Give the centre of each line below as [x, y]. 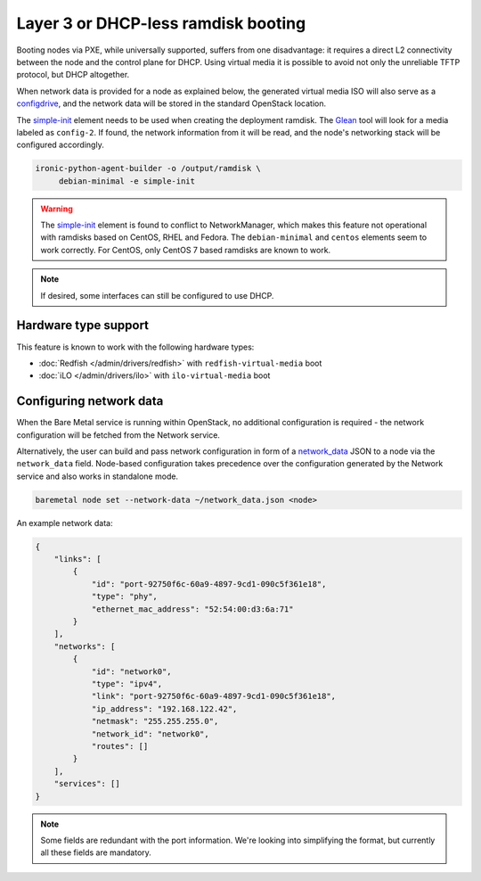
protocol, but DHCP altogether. [73, 75]
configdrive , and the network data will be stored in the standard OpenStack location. [171, 103]
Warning [57, 209]
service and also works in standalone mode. [97, 476]
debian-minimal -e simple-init [127, 181]
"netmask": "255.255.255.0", [155, 721]
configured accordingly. [60, 145]
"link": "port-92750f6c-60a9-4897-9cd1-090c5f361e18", [214, 696]
